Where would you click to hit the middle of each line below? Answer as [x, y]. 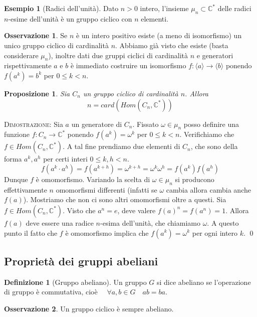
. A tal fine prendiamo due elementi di [121, 146]
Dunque [16, 179]
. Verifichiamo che [207, 134]
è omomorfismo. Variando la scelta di [93, 179]
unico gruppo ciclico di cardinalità [56, 45]
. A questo [223, 222]
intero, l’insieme [164, 8]
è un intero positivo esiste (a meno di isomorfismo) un [159, 35]
